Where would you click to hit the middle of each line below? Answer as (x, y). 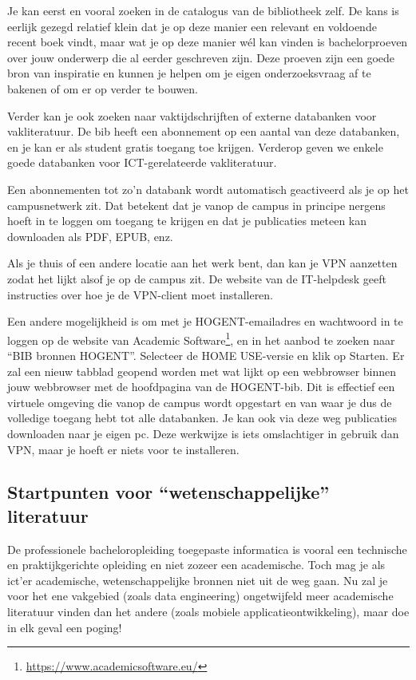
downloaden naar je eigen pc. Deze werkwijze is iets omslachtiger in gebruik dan (203, 433)
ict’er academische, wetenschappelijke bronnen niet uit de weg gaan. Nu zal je (198, 580)
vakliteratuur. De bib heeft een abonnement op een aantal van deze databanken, (204, 131)
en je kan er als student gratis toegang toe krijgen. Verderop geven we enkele (195, 146)
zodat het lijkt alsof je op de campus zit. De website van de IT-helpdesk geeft (197, 278)
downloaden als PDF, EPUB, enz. (90, 236)
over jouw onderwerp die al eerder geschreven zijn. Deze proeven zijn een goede (201, 57)
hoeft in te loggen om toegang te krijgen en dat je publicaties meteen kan (187, 221)
